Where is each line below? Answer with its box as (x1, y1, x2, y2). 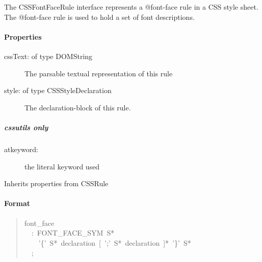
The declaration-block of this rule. (24, 102, 131, 112)
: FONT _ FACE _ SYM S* (31, 227, 115, 238)
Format (4, 198, 30, 209)
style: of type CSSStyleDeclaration (4, 85, 112, 96)
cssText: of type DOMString (4, 50, 93, 61)
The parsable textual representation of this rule (24, 68, 173, 78)
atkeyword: (4, 143, 38, 154)
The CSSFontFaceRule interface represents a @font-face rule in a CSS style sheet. (4, 2, 258, 12)
